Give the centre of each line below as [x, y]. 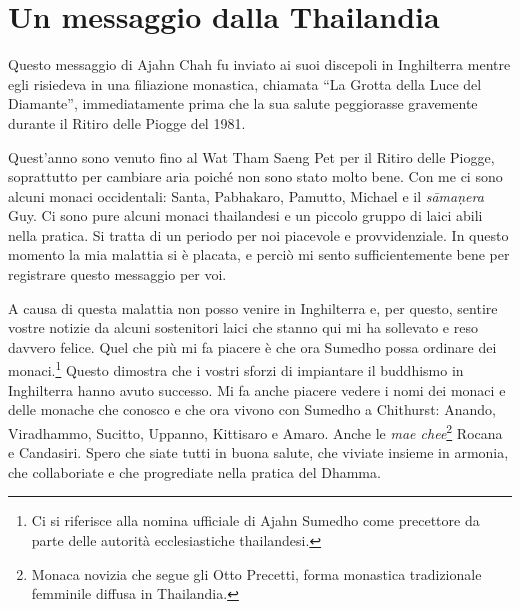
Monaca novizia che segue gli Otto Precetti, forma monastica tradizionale [256, 573]
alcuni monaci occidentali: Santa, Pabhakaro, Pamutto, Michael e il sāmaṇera [246, 195]
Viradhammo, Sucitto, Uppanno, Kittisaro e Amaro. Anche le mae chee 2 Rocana [255, 431]
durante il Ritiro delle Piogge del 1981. [127, 122]
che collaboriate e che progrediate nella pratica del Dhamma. [194, 471]
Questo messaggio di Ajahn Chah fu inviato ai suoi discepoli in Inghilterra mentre [259, 64]
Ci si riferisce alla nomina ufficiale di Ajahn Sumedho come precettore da [255, 520]
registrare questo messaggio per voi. [117, 274]
